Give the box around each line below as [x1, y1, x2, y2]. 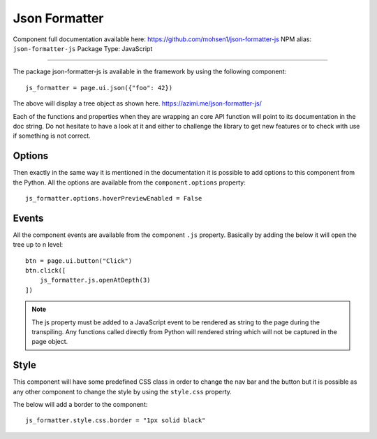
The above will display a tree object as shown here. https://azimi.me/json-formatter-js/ [13, 99, 262, 108]
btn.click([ [25, 266, 66, 275]
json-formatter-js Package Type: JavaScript [13, 44, 153, 52]
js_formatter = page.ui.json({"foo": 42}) [25, 84, 173, 92]
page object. [31, 338, 68, 346]
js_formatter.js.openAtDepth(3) [39, 276, 151, 285]
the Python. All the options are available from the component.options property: [13, 178, 246, 187]
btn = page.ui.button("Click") [25, 257, 133, 265]
